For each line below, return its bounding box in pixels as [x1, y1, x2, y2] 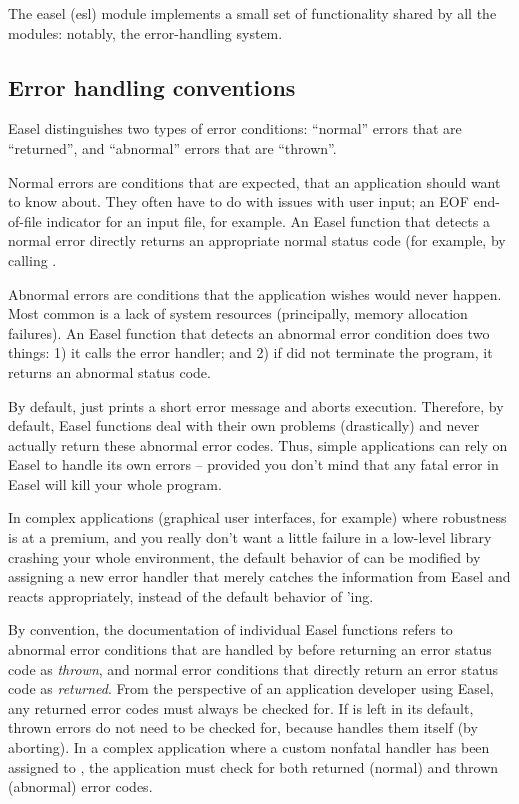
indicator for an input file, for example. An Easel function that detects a [46, 210, 490, 231]
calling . [8, 249, 57, 270]
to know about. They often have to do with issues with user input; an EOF [8, 191, 469, 212]
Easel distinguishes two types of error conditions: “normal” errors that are [8, 118, 462, 139]
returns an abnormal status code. [8, 361, 211, 382]
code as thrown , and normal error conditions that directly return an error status [8, 658, 499, 679]
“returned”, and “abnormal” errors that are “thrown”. [8, 137, 337, 158]
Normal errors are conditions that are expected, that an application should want [8, 171, 501, 192]
